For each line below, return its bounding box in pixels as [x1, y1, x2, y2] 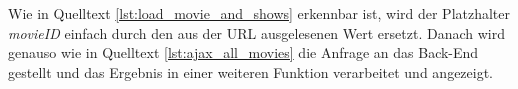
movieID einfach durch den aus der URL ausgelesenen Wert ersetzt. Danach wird [8, 22, 505, 43]
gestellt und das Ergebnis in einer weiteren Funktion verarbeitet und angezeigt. [8, 61, 494, 82]
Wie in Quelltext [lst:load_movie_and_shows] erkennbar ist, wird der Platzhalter [8, 3, 511, 23]
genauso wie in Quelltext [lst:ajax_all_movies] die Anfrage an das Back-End [8, 42, 479, 63]
